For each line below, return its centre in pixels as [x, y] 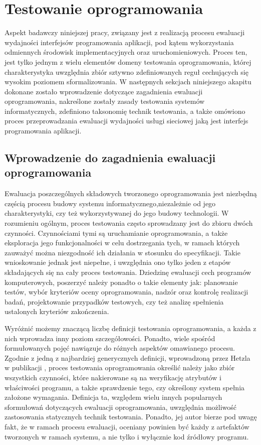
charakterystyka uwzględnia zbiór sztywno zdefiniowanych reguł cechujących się [126, 71]
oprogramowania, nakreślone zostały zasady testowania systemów [105, 101]
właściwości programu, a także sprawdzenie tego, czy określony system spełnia [125, 387]
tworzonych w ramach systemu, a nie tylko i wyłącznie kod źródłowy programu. [127, 436]
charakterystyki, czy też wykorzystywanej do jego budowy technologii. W [117, 213]
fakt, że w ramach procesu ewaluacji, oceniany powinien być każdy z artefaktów [127, 426]
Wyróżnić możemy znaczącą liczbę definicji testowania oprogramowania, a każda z [130, 328]
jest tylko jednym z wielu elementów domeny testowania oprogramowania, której [128, 61]
